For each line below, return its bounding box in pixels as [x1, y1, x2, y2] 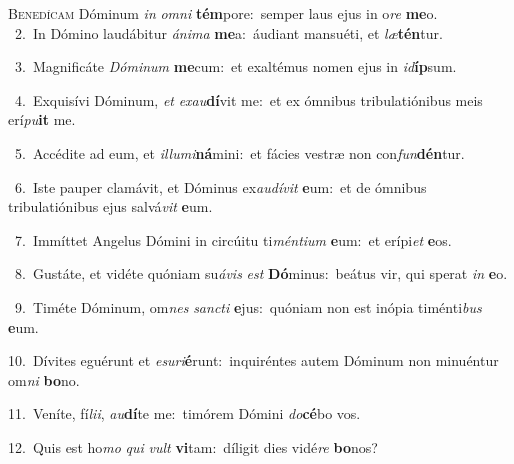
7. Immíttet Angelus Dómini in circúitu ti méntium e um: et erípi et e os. [14, 229, 452, 250]
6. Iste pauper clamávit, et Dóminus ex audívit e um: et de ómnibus [14, 176, 427, 197]
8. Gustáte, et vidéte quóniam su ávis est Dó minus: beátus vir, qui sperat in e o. [14, 263, 508, 284]
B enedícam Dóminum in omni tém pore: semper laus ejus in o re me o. [8, 3, 438, 23]
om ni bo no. [8, 369, 80, 390]
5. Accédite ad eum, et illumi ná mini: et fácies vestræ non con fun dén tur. [14, 142, 465, 163]
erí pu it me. [8, 109, 76, 130]
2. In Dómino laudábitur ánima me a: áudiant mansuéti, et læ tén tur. [14, 22, 443, 43]
